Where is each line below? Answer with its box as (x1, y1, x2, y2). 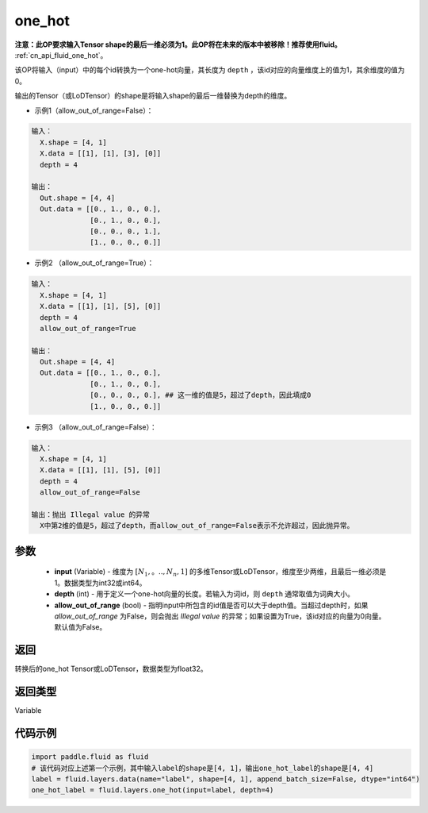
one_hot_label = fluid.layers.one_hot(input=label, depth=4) (31, 786, 274, 795)
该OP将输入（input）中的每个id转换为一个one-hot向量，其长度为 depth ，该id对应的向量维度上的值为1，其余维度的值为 (14, 65, 405, 75)
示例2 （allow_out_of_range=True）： (34, 258, 155, 268)
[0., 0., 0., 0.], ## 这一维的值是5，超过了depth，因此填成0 (90, 391, 311, 400)
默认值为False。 (54, 622, 107, 632)
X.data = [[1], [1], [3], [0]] (40, 149, 162, 158)
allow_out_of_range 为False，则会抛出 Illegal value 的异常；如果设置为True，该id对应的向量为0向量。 (54, 611, 386, 621)
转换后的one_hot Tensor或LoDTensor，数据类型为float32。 (14, 664, 208, 674)
